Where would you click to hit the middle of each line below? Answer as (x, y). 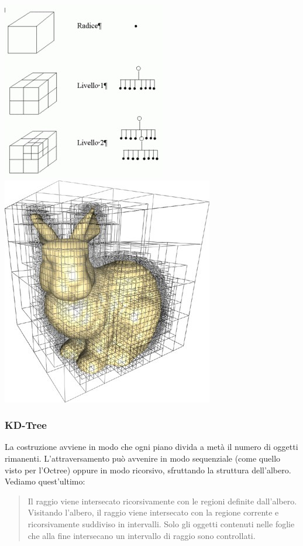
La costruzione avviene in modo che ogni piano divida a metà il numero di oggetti (151, 447)
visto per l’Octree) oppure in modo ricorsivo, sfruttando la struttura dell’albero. (148, 470)
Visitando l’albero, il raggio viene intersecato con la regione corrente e (153, 512)
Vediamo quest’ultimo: (45, 481)
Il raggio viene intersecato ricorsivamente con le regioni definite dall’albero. (162, 501)
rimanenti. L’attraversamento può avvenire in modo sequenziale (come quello (143, 458)
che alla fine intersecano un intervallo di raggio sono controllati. (142, 535)
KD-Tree (26, 425)
